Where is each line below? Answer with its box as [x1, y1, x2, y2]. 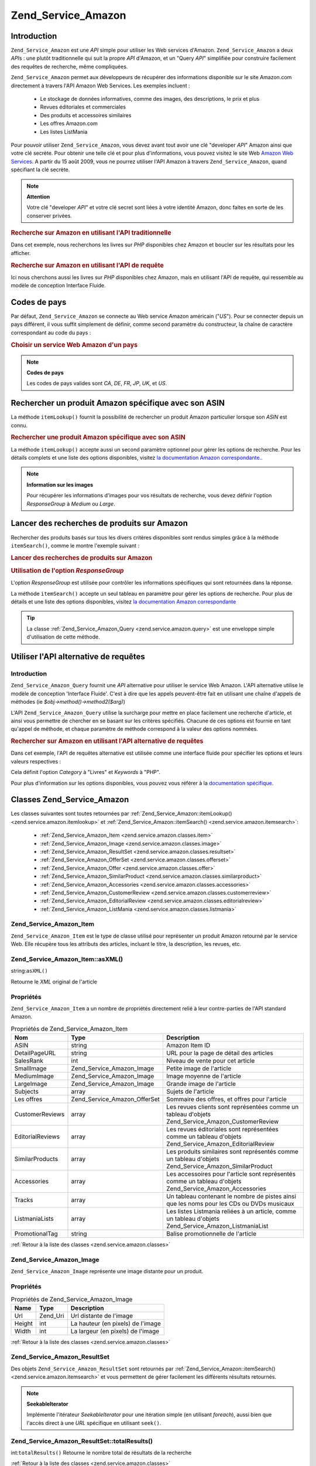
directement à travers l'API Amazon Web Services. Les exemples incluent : [11, 82, 190, 89]
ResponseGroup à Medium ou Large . [26, 500, 115, 507]
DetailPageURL [14, 1049, 56, 1057]
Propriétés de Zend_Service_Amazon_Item [11, 1024, 128, 1033]
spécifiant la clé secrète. [11, 166, 70, 173]
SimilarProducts [14, 1155, 59, 1163]
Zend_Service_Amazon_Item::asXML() [11, 955, 123, 963]
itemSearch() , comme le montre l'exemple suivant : [11, 542, 140, 549]
